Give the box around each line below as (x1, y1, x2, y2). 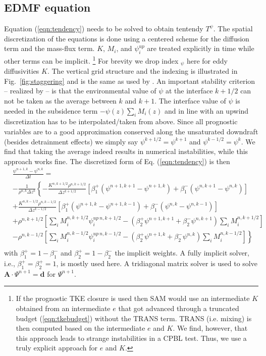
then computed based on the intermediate (16, 323, 145, 333)
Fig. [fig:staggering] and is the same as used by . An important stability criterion (4, 75, 255, 86)
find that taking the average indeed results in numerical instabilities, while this (4, 146, 248, 157)
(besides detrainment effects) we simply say (4, 136, 138, 146)
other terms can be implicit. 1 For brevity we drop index (4, 54, 179, 66)
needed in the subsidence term (4, 105, 98, 116)
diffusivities (4, 66, 39, 76)
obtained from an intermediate (16, 302, 111, 313)
